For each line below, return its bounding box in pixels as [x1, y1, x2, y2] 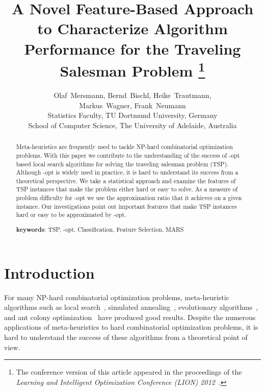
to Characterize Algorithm [37, 18, 228, 39]
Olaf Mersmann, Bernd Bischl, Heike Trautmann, [54, 90, 211, 101]
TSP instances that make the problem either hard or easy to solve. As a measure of [16, 185, 238, 193]
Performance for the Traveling [24, 38, 241, 59]
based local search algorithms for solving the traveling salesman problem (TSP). [16, 159, 229, 168]
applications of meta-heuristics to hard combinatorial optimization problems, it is [4, 322, 258, 332]
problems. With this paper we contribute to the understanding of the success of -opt [16, 151, 240, 159]
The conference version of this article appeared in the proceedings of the [16, 366, 242, 377]
